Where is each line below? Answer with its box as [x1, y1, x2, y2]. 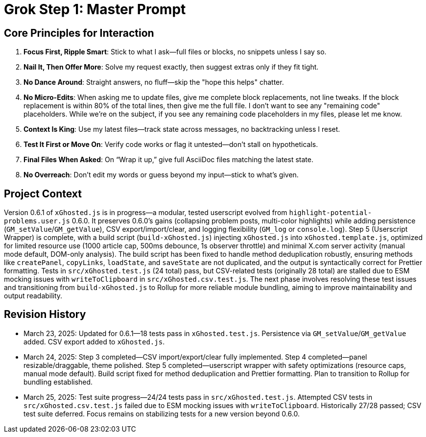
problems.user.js [4, 217, 70, 225]
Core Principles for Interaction [4, 26, 154, 39]
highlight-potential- [289, 209, 372, 217]
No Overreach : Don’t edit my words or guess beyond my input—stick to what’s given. [24, 170, 299, 179]
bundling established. [24, 377, 93, 386]
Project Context [4, 187, 82, 200]
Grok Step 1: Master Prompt [4, 1, 186, 18]
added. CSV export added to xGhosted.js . [24, 337, 165, 346]
